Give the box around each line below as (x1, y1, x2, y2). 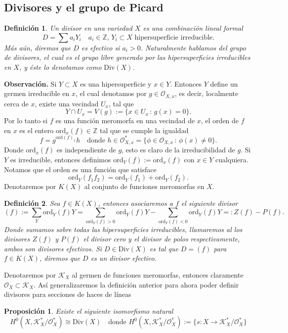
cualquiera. (215, 154, 248, 164)
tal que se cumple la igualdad (100, 125, 189, 135)
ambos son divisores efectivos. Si (4, 243, 102, 253)
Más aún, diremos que (4, 42, 71, 52)
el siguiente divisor (181, 197, 238, 208)
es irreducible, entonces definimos (10, 154, 111, 164)
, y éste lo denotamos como (19, 61, 102, 72)
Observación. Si (4, 78, 57, 89)
